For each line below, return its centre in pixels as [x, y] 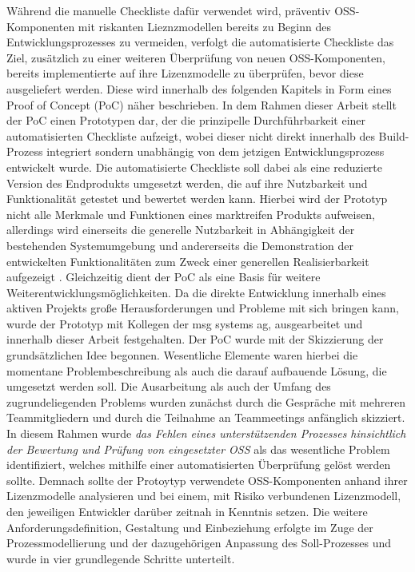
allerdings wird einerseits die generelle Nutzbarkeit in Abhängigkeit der [181, 230]
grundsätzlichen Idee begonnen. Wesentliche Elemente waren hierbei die [182, 355]
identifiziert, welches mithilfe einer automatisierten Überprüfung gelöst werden [199, 465]
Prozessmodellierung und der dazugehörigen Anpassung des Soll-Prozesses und [199, 543]
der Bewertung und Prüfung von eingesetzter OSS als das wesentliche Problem [198, 449]
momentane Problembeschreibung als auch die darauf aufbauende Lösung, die [197, 370]
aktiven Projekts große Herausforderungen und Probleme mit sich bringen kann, [203, 308]
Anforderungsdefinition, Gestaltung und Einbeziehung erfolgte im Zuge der [190, 527]
